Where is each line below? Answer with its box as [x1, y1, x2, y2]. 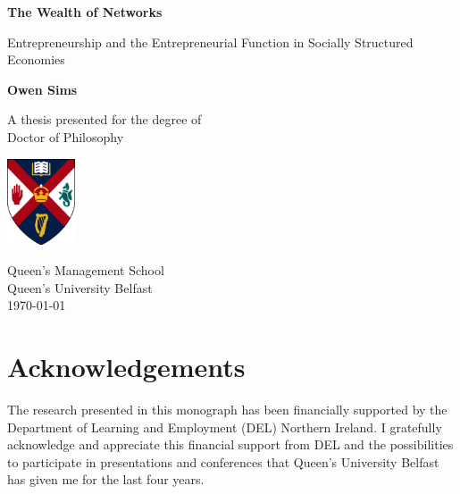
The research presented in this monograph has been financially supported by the [7, 399, 447, 418]
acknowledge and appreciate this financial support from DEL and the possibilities [7, 435, 454, 454]
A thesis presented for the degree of [7, 110, 202, 129]
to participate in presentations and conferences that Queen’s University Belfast [7, 452, 439, 471]
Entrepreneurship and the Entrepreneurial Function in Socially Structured [7, 32, 414, 51]
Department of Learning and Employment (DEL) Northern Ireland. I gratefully [7, 417, 442, 436]
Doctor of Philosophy [7, 127, 124, 146]
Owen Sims [7, 80, 78, 98]
